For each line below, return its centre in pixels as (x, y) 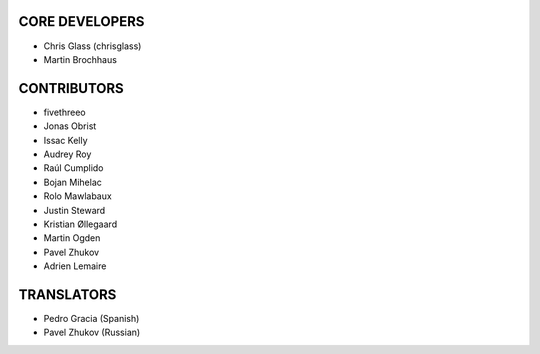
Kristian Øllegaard (80, 224)
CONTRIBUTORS (71, 88)
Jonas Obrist (70, 126)
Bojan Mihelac (72, 182)
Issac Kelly (66, 140)
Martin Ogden (72, 238)
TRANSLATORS (67, 294)
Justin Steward (74, 210)
